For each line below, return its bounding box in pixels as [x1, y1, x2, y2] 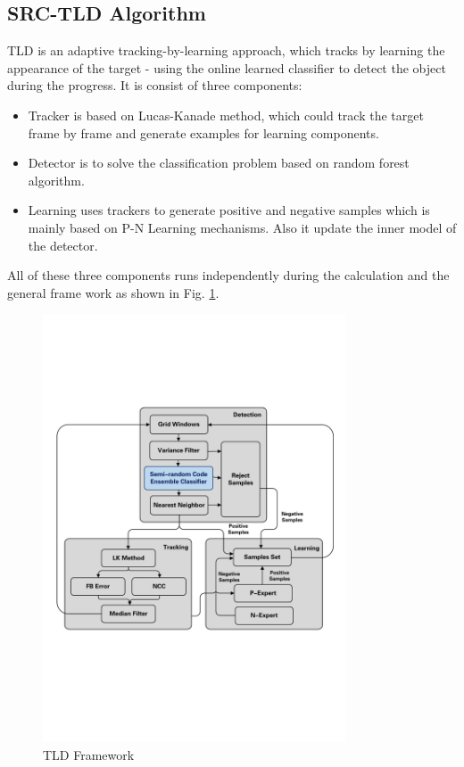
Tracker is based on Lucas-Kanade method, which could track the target [28, 105, 424, 124]
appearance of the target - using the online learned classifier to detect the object [7, 58, 446, 77]
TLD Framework [43, 745, 135, 763]
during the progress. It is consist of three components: [7, 76, 302, 95]
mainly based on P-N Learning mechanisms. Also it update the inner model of [28, 218, 457, 236]
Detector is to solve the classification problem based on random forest [28, 153, 410, 172]
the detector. [28, 235, 98, 254]
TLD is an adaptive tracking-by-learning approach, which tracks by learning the [7, 41, 445, 60]
